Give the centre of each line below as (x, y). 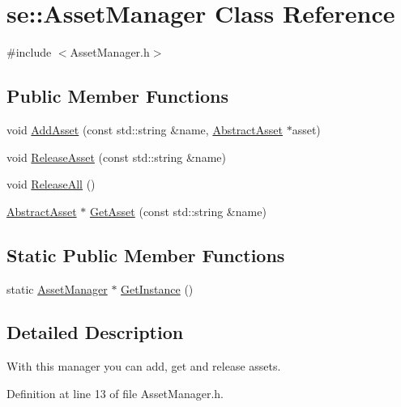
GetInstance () (157, 288)
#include (29, 52)
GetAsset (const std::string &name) (178, 211)
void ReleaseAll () (51, 184)
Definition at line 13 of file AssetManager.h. (115, 393)
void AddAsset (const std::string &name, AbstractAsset (145, 129)
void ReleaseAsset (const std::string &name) (116, 157)
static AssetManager (57, 288)
